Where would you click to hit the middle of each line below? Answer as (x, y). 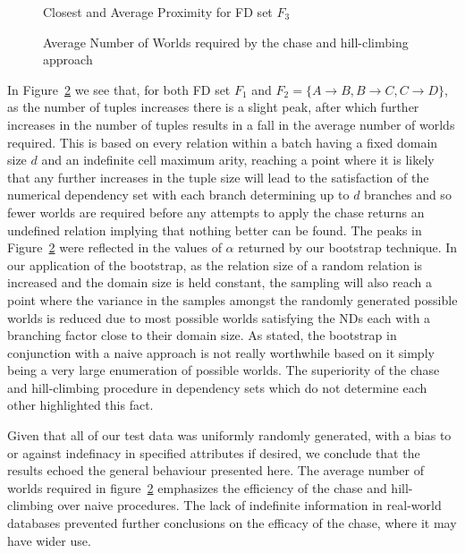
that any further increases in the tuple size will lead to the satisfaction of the (218, 177)
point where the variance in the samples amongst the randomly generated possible (232, 299)
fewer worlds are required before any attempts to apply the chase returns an (216, 212)
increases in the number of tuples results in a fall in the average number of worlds (231, 124)
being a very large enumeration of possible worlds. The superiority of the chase (224, 370)
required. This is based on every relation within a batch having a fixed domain (223, 142)
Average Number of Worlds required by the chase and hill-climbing (226, 42)
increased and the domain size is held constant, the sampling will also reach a (220, 282)
